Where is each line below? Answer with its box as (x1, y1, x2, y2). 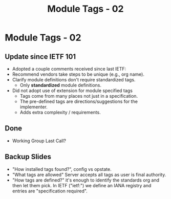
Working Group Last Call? (12, 138, 67, 144)
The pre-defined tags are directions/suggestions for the (19, 98, 138, 104)
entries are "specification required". (12, 188, 88, 194)
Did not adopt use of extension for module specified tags (12, 87, 133, 94)
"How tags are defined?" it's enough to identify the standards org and (12, 177, 160, 183)
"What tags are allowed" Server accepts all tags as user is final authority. (12, 171, 166, 178)
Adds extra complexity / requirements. (19, 109, 101, 115)
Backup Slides (5, 152, 52, 161)
